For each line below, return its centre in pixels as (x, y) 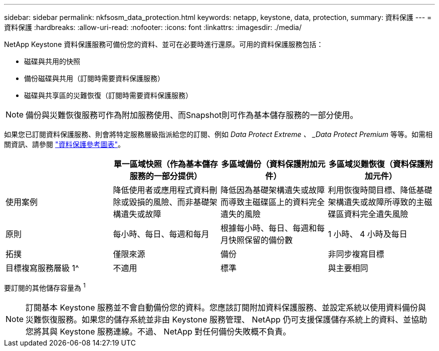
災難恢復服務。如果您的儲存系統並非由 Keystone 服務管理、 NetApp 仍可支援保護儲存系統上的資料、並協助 (227, 319)
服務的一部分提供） (166, 176)
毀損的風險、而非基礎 (169, 202)
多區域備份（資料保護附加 (269, 164)
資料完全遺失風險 (376, 214)
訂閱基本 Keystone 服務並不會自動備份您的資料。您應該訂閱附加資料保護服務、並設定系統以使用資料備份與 (226, 307)
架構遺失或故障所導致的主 (376, 202)
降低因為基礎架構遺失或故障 (273, 190)
